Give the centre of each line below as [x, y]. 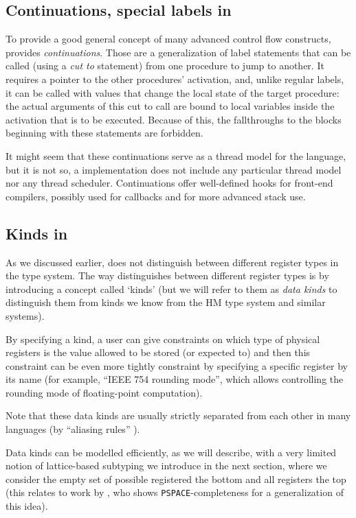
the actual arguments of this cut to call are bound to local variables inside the [170, 106]
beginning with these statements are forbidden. [104, 133]
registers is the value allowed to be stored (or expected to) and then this [158, 352]
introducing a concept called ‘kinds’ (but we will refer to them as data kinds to [171, 289]
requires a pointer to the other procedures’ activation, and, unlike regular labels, [175, 79]
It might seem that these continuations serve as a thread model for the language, [176, 155]
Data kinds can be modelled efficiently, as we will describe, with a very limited [171, 452]
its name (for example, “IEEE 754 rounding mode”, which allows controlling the [175, 379]
